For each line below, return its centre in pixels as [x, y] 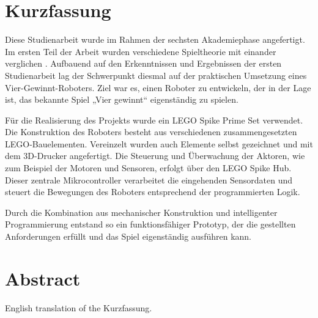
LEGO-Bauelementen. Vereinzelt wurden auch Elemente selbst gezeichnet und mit [159, 143]
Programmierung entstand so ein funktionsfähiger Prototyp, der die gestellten [150, 224]
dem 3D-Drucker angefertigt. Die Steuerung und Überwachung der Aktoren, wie [155, 156]
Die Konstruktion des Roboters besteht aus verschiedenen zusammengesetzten [151, 132]
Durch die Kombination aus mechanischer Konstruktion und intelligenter [141, 212]
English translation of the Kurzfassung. [79, 307]
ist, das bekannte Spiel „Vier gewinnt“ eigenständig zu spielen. [122, 99]
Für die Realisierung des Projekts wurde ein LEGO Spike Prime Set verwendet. [154, 120]
